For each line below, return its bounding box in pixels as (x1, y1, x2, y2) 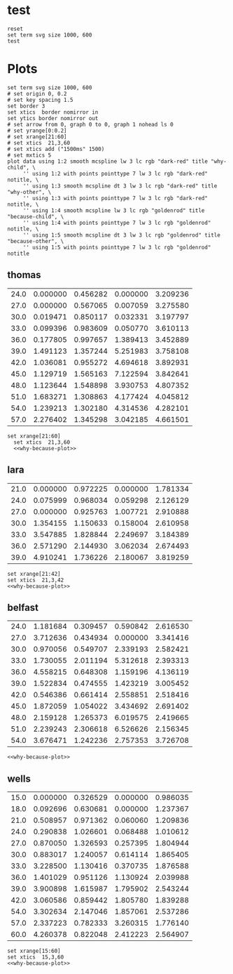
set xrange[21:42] (7, 570, 61, 577)
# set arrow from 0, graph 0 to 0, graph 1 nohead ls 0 (7, 121, 174, 128)
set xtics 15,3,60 (7, 954, 64, 961)
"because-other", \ (7, 237, 64, 244)
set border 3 (7, 103, 45, 110)
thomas (7, 269, 41, 281)
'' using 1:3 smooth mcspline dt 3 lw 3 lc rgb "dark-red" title (22, 182, 218, 190)
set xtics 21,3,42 (7, 577, 64, 584)
